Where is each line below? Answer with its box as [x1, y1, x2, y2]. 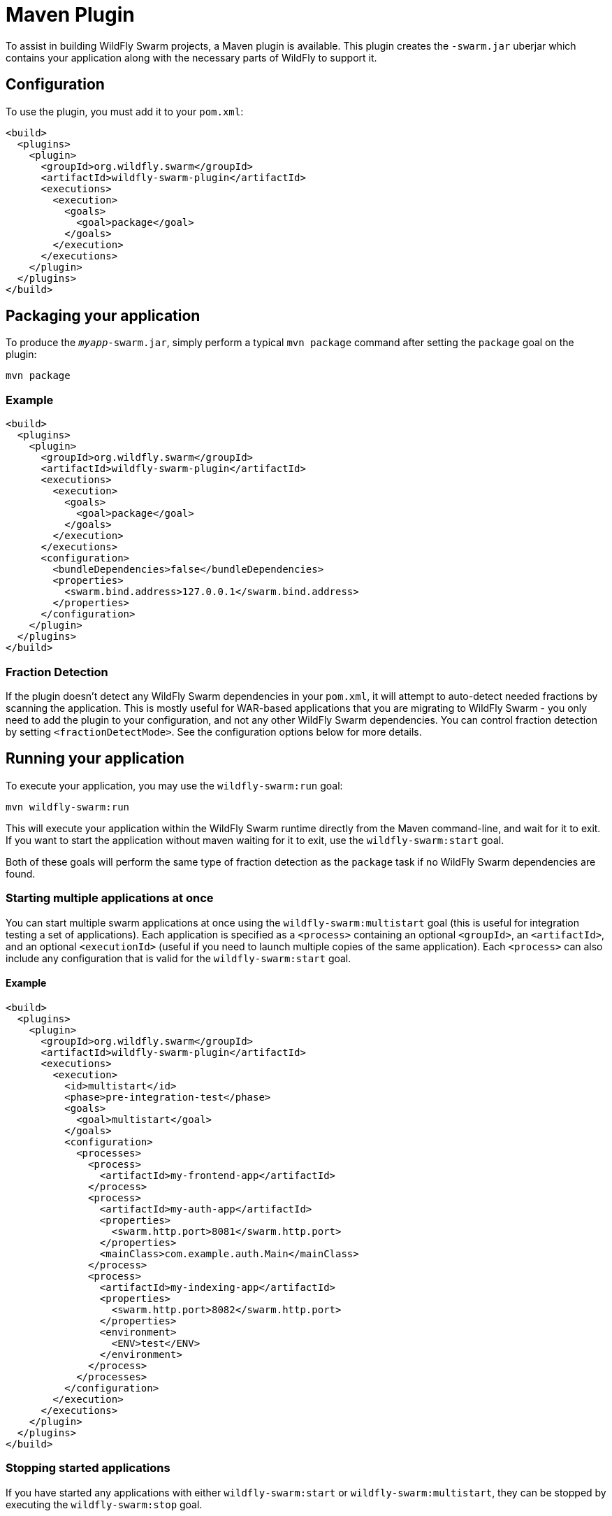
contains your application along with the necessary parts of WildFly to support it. [6, 51, 377, 64]
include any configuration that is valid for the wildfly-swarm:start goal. [6, 952, 351, 964]
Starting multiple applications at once [6, 891, 214, 906]
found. [6, 867, 36, 880]
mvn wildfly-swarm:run [6, 801, 130, 813]
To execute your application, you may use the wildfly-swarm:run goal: [6, 779, 343, 792]
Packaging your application [6, 307, 201, 325]
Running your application [6, 750, 184, 768]
